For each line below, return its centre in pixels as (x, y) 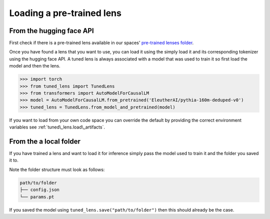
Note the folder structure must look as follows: (57, 169)
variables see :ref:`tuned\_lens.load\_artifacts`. (57, 127)
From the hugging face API (52, 31)
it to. (14, 160)
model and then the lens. (35, 66)
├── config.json (40, 190)
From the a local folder (45, 141)
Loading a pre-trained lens (65, 13)
